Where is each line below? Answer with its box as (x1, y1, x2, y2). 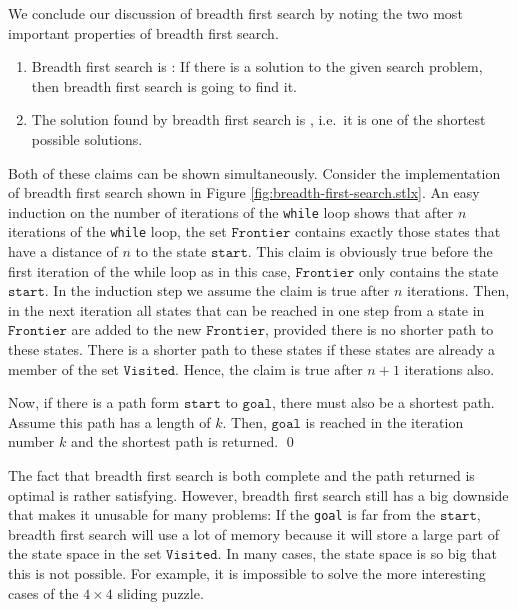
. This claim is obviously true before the (247, 241, 493, 262)
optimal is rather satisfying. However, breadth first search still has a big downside (8, 484, 509, 505)
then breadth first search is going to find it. (31, 75, 297, 96)
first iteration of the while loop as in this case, (8, 260, 291, 281)
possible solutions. (31, 128, 143, 149)
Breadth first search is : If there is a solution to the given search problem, (31, 56, 483, 77)
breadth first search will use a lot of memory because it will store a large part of (8, 523, 500, 544)
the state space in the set (8, 543, 162, 564)
